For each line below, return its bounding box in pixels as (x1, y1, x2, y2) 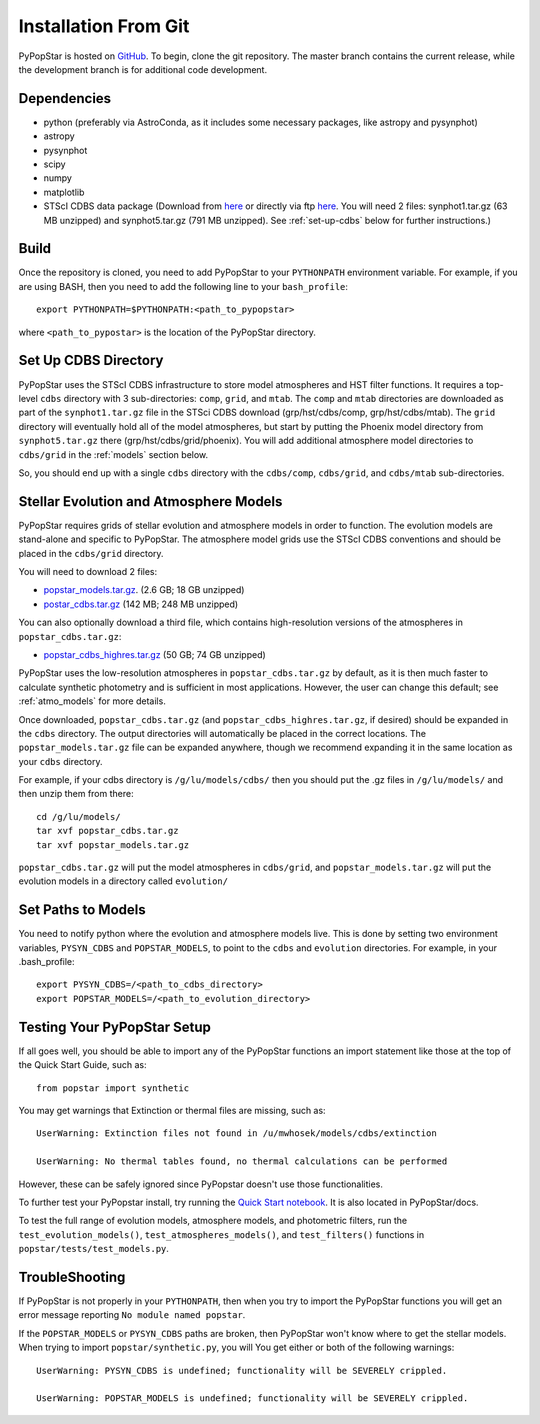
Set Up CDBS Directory (18, 352, 164, 369)
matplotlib (43, 186, 85, 198)
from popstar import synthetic (36, 1082, 190, 1094)
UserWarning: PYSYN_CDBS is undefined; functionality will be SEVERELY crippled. (36, 1365, 448, 1376)
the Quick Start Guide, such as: (18, 1059, 147, 1071)
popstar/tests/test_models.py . (18, 1243, 170, 1255)
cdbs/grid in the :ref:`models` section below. (18, 448, 209, 460)
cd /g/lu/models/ (36, 811, 121, 822)
